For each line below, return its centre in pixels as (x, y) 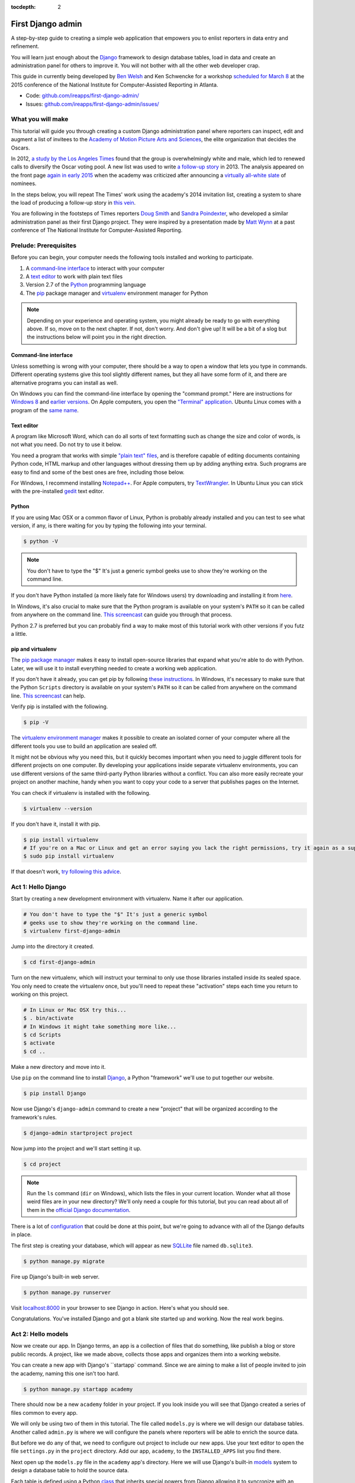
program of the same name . (45, 410)
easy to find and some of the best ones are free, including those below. (98, 472)
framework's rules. (34, 1117)
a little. (19, 634)
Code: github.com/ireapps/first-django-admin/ (82, 96)
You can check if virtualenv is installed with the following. (81, 793)
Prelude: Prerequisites (44, 245)
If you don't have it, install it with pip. (56, 824)
